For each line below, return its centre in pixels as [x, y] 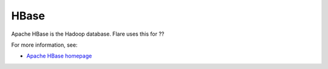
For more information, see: [44, 45]
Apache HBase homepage [59, 56]
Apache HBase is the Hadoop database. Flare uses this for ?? [88, 34]
